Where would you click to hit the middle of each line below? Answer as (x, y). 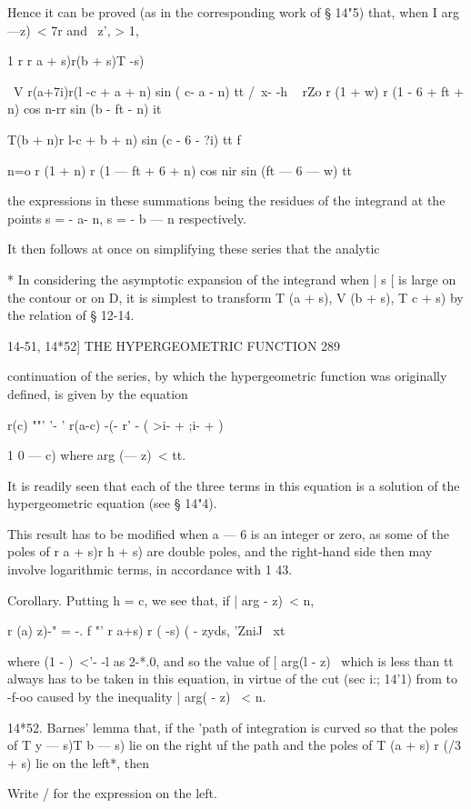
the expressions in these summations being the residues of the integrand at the (226, 200)
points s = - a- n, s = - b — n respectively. (127, 218)
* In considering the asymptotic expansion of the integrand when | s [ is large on (232, 279)
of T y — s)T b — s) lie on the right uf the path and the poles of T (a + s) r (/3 (234, 745)
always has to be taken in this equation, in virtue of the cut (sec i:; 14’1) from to (233, 679)
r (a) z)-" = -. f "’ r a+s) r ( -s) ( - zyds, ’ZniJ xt (146, 630)
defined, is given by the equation (98, 393)
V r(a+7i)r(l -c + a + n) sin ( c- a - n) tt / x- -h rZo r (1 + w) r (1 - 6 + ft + (239, 90)
